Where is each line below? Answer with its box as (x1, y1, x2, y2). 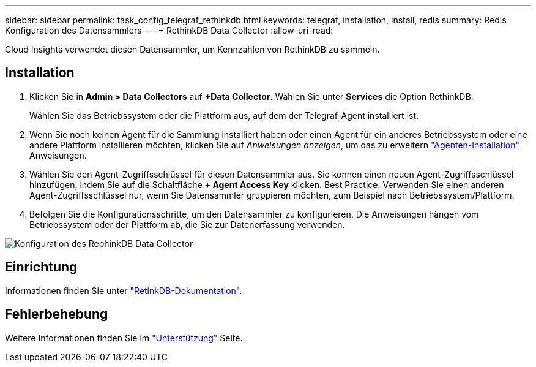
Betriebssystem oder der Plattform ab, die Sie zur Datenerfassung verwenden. (29, 219, 345, 230)
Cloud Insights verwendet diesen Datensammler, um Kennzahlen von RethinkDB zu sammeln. (5, 44, 380, 55)
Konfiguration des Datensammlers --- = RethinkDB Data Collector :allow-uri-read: (5, 25, 333, 36)
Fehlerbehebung (5, 306, 108, 322)
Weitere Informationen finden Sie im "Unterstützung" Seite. (5, 332, 243, 343)
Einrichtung (5, 259, 78, 275)
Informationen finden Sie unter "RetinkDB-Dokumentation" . (5, 285, 242, 296)
